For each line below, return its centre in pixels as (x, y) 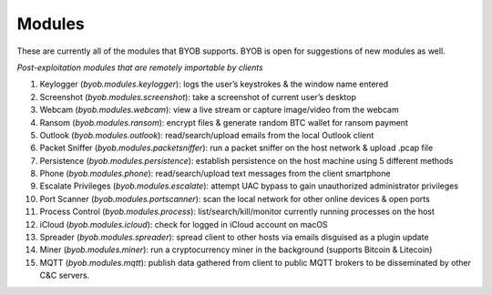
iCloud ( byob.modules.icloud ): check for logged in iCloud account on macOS (184, 224)
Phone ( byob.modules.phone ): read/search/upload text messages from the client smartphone (215, 174)
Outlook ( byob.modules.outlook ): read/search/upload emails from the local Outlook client (207, 135)
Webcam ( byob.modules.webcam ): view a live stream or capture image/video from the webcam (220, 110)
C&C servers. (65, 275)
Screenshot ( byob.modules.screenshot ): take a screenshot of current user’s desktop (198, 97)
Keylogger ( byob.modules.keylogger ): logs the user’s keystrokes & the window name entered (214, 84)
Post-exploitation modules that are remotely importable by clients (140, 67)
